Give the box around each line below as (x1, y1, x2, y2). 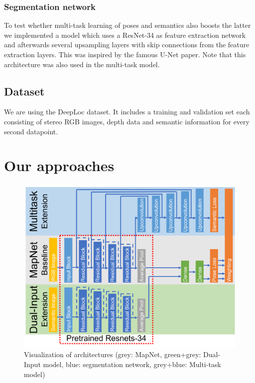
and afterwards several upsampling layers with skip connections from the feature (4, 39, 250, 50)
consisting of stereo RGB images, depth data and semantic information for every (4, 116, 250, 126)
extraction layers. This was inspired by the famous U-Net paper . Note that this (4, 49, 246, 59)
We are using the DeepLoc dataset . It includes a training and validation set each (4, 106, 250, 117)
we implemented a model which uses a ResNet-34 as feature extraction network (4, 29, 246, 40)
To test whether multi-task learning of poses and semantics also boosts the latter (4, 20, 251, 30)
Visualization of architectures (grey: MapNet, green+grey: (24, 349, 201, 360)
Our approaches (4, 155, 115, 176)
